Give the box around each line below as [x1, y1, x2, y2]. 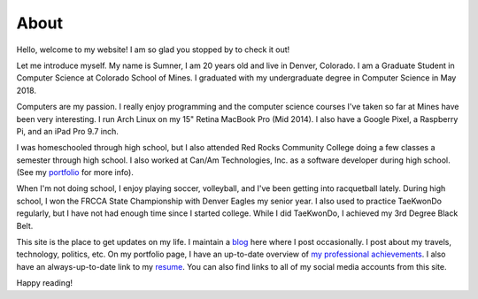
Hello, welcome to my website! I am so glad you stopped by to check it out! [16, 44, 290, 55]
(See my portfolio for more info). [16, 167, 135, 178]
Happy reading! [16, 278, 73, 288]
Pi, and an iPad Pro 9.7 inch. [16, 126, 119, 136]
